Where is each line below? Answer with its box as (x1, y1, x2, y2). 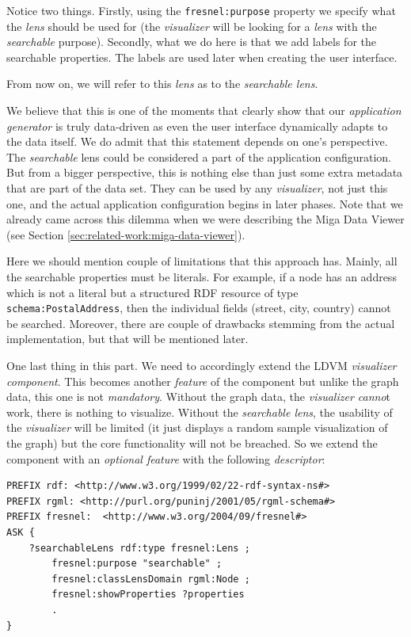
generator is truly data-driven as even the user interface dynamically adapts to (6, 117, 388, 134)
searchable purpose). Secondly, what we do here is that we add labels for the (6, 33, 376, 50)
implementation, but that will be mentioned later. (6, 330, 249, 347)
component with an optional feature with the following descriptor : (6, 450, 325, 467)
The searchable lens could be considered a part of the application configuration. (6, 148, 391, 165)
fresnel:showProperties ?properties (51, 589, 245, 601)
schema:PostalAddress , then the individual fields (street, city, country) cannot (6, 299, 391, 316)
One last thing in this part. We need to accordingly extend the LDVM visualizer (6, 357, 397, 373)
